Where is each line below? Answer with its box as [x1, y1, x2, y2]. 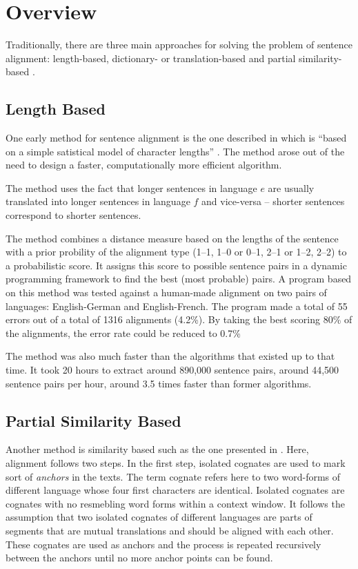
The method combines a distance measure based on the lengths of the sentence [6, 231, 339, 245]
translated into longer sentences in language [6, 194, 190, 209]
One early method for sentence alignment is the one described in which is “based [6, 131, 347, 145]
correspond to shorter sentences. [6, 208, 141, 222]
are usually [268, 180, 315, 195]
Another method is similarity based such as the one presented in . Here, [6, 442, 309, 456]
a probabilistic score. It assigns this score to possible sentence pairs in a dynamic [6, 258, 347, 272]
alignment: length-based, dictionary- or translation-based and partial [6, 50, 296, 65]
